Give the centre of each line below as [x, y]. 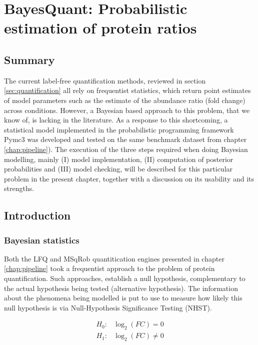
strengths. [19, 188]
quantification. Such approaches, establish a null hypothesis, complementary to [125, 278]
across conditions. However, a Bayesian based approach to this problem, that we [127, 110]
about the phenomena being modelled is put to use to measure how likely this [123, 298]
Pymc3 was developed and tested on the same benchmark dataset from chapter [125, 139]
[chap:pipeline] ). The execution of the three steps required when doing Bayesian [126, 149]
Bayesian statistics [42, 240]
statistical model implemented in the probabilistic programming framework [119, 129]
